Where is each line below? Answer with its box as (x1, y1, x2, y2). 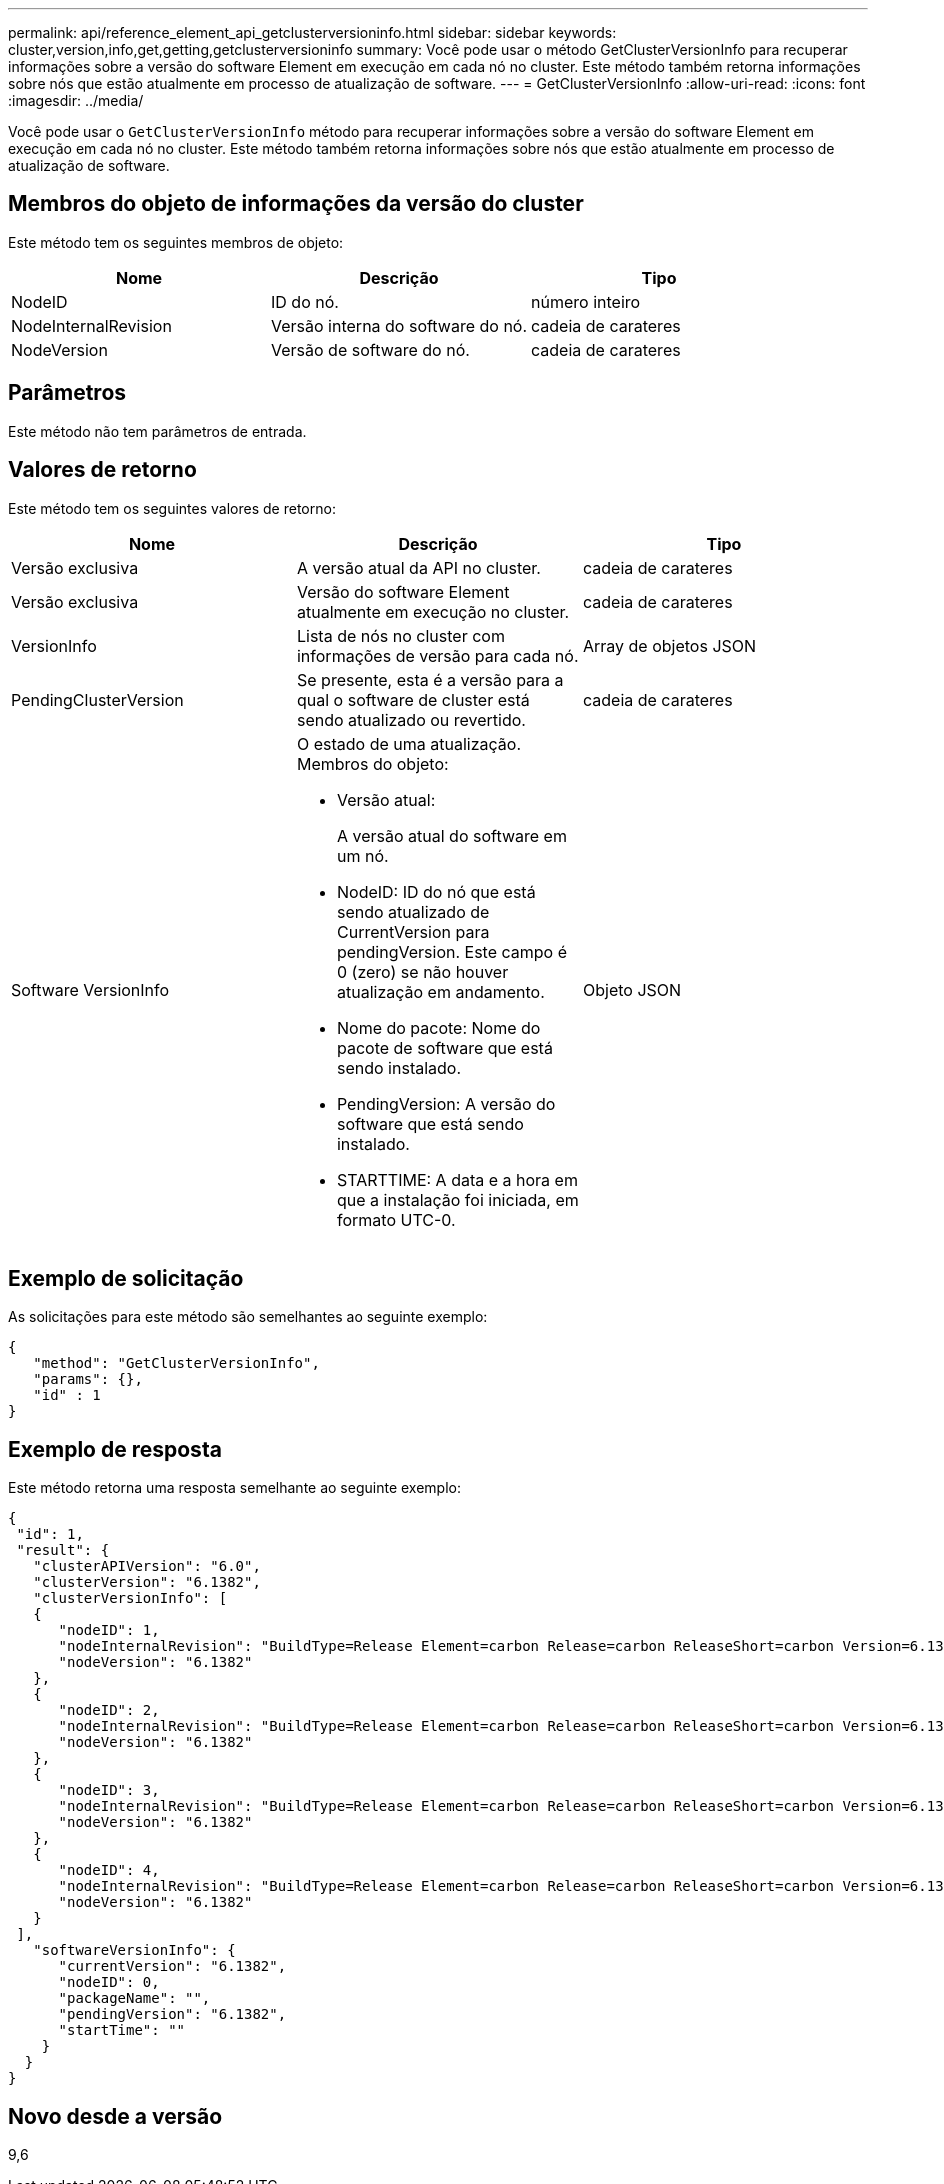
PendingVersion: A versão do (336, 1093, 556, 1114)
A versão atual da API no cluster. (296, 557, 541, 578)
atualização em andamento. (336, 981, 545, 1002)
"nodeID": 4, (58, 1862, 160, 1879)
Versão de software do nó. (271, 339, 470, 360)
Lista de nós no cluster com (296, 625, 505, 646)
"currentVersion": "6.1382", (58, 1958, 287, 1975)
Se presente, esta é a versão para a (296, 669, 564, 690)
